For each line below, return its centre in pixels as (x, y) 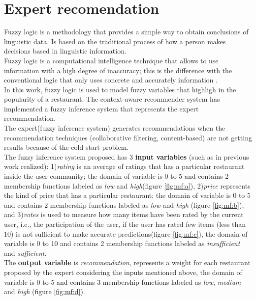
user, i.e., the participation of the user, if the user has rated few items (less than (125, 224)
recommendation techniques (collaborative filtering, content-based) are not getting (128, 137)
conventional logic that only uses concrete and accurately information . (111, 80)
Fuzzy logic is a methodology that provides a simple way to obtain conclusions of (126, 32)
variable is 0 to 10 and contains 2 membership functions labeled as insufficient (122, 243)
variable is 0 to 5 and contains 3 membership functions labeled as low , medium (123, 282)
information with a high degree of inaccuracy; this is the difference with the (118, 70)
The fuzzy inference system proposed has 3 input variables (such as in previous (127, 156)
